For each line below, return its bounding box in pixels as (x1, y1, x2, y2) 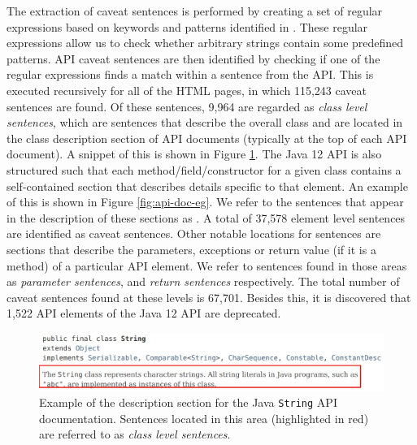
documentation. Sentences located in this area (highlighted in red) (39, 409, 369, 426)
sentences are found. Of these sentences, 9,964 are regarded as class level (7, 97, 367, 114)
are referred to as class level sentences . (39, 426, 231, 443)
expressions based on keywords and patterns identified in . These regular (7, 18, 368, 35)
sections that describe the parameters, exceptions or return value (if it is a (7, 240, 376, 257)
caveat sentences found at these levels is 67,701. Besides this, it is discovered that (7, 288, 411, 305)
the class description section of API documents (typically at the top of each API (7, 129, 407, 146)
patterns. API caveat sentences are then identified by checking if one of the (7, 50, 380, 67)
